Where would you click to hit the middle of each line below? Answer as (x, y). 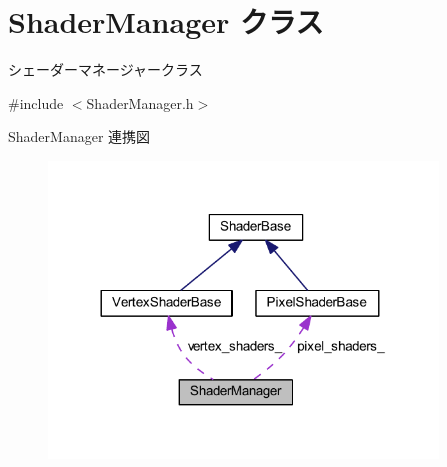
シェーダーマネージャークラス (105, 69)
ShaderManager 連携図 (79, 136)
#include (36, 102)
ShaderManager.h (140, 102)
